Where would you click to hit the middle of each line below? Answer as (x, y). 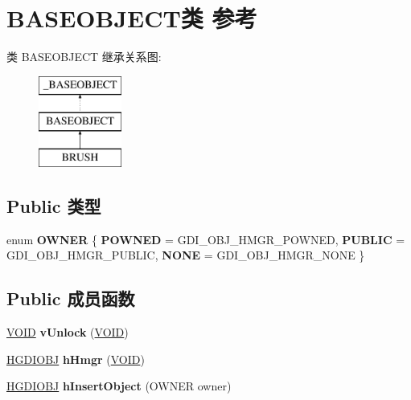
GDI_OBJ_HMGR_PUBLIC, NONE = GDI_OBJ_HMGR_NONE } (186, 255)
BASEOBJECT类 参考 (132, 18)
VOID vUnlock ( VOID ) (68, 332)
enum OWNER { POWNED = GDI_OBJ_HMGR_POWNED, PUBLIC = (206, 239)
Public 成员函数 (71, 298)
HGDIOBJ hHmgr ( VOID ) (76, 359)
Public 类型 (54, 206)
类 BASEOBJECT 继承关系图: (84, 57)
